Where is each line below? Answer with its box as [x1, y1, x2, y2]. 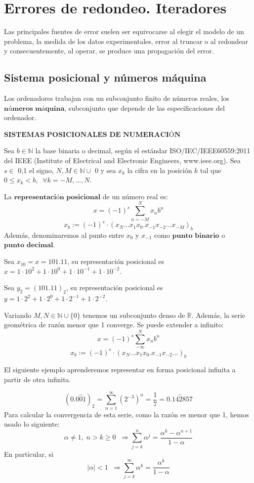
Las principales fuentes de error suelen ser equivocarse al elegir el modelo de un [4, 26, 244, 37]
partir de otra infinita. [4, 374, 71, 384]
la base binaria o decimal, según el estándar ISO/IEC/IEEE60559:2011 [35, 145, 251, 156]
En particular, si [4, 448, 53, 459]
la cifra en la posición [127, 165, 192, 175]
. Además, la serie [191, 309, 246, 320]
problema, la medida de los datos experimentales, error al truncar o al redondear [4, 36, 249, 46]
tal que [200, 165, 221, 175]
